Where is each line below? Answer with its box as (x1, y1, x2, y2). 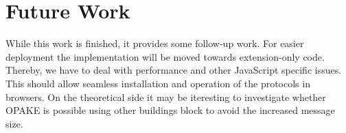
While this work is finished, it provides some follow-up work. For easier (5, 36, 304, 50)
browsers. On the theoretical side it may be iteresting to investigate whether (5, 89, 326, 104)
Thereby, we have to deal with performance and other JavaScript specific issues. (5, 63, 342, 77)
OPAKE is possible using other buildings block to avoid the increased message (5, 103, 335, 117)
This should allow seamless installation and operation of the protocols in (5, 76, 310, 90)
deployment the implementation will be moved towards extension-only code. (5, 49, 325, 63)
